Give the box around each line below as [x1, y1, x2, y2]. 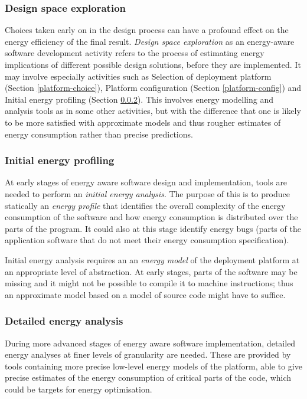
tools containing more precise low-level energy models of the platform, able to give [5, 359, 302, 372]
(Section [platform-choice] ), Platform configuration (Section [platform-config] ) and [5, 81, 302, 94]
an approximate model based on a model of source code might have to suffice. [5, 288, 286, 300]
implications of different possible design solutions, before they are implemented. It [5, 58, 301, 70]
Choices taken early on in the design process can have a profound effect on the [5, 24, 289, 36]
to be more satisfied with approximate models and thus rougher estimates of [5, 116, 281, 128]
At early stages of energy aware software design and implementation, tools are [5, 176, 288, 188]
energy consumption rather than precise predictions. [5, 127, 193, 140]
